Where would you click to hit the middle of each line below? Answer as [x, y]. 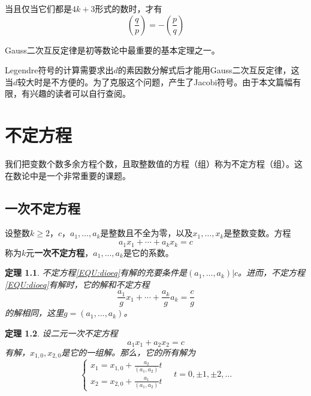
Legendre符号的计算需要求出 [59, 70]
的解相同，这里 [34, 313]
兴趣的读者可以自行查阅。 [80, 93]
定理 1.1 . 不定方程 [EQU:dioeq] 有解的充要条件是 [96, 273]
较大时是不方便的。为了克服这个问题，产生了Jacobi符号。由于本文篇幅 [155, 81]
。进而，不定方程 [272, 273]
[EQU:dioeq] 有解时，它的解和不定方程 [77, 284]
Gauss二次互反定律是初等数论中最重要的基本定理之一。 [112, 50]
